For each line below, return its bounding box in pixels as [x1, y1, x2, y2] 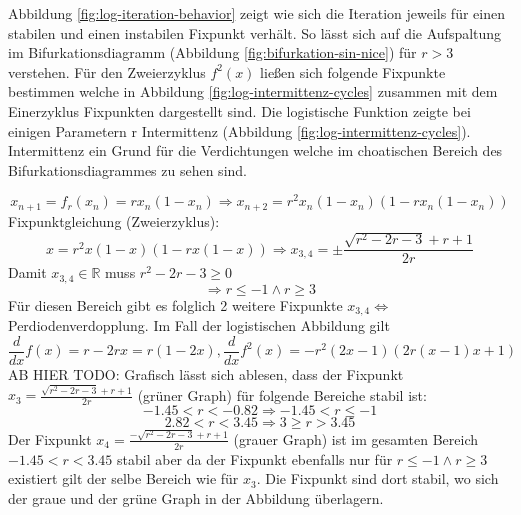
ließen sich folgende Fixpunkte [260, 61, 446, 82]
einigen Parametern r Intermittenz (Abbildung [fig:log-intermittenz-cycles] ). [8, 120, 471, 141]
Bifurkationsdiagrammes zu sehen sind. [8, 159, 247, 180]
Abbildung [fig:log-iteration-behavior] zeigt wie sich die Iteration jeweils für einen [8, 3, 505, 23]
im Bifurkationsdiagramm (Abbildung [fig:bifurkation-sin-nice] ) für [8, 42, 417, 63]
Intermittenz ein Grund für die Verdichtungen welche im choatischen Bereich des [8, 140, 503, 161]
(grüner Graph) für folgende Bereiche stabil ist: [137, 384, 427, 405]
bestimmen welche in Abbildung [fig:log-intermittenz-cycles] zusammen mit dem [8, 81, 498, 102]
